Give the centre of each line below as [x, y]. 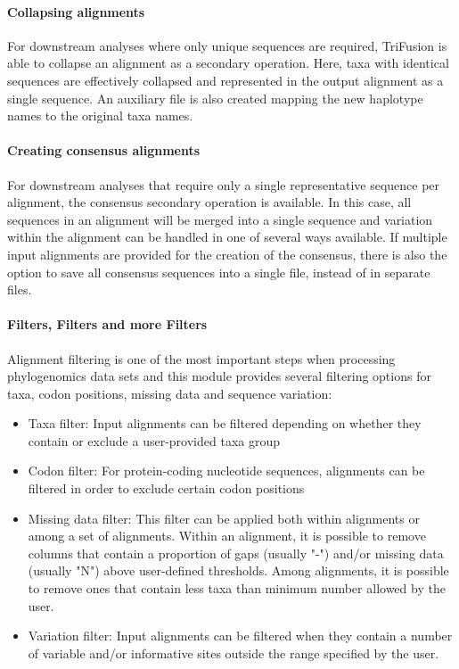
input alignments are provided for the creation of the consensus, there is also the [227, 254]
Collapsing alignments [76, 11]
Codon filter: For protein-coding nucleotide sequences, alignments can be [226, 471]
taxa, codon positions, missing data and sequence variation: [170, 393]
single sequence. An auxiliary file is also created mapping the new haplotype [215, 98]
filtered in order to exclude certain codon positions [166, 488]
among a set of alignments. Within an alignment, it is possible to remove [227, 536]
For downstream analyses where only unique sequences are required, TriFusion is [227, 45]
